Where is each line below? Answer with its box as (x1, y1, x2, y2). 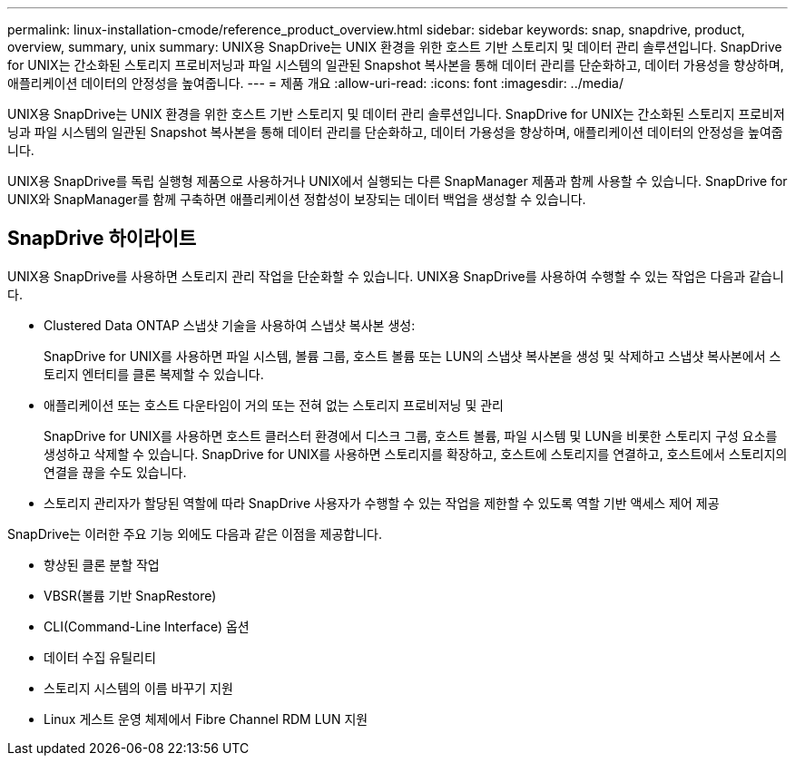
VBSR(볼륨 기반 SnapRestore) (44, 587, 217, 603)
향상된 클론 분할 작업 (44, 556, 160, 572)
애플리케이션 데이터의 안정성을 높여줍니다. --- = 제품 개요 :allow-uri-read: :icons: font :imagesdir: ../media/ (7, 75, 624, 91)
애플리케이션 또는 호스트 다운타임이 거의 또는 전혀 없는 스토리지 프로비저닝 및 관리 (44, 396, 504, 413)
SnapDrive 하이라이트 (7, 227, 197, 250)
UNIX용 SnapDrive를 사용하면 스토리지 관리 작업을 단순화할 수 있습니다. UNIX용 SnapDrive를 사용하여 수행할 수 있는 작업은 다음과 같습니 (7, 268, 784, 284)
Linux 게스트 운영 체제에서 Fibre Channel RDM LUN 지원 (44, 710, 368, 727)
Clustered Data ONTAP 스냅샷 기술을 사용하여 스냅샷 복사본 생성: (44, 317, 416, 333)
